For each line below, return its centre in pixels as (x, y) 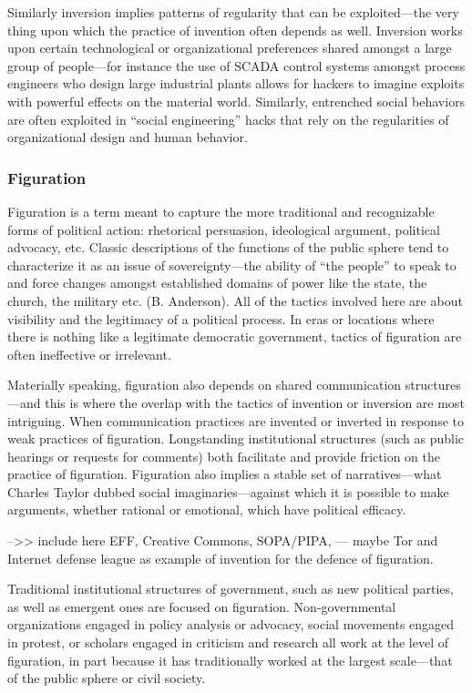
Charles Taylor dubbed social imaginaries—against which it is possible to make (228, 491)
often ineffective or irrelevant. (89, 354)
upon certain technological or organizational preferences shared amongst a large (230, 48)
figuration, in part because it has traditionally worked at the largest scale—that (230, 660)
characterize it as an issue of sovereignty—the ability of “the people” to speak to (232, 265)
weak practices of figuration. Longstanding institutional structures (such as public (236, 438)
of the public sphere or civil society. (107, 678)
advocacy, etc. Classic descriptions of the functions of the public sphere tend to (228, 247)
